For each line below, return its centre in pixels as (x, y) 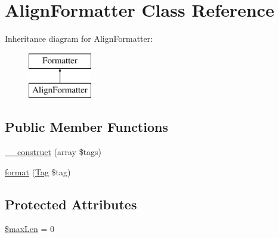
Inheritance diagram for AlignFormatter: (79, 38)
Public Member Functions (86, 127)
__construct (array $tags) (53, 152)
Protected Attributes (71, 204)
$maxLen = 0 (30, 229)
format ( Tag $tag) (38, 171)
